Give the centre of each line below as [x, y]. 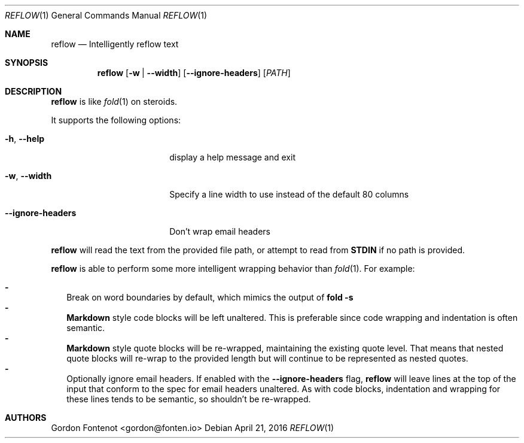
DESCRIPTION [33, 91]
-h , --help [25, 139]
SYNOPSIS [27, 63]
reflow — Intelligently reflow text [115, 44]
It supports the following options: [116, 120]
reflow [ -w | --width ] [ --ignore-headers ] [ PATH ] [194, 73]
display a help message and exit [232, 157]
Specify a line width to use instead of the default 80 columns [289, 194]
